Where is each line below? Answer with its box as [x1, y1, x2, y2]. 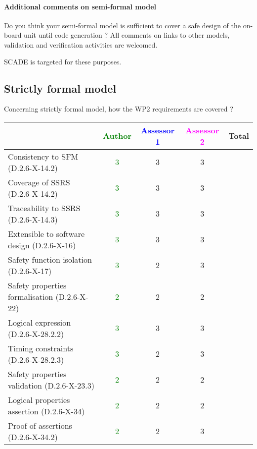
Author [103, 130, 131, 142]
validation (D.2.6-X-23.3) [8, 379, 94, 391]
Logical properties [8, 393, 70, 405]
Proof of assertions [8, 419, 72, 431]
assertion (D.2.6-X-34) [8, 405, 85, 417]
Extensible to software [8, 227, 85, 239]
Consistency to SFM [8, 150, 79, 162]
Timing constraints [8, 342, 74, 354]
